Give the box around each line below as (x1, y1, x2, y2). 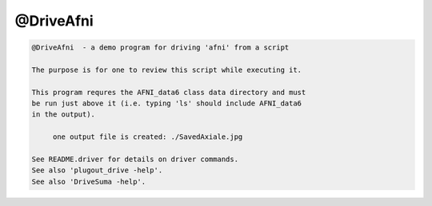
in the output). (31, 110, 96, 119)
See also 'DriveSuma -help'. (31, 176, 146, 186)
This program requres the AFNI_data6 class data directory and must (31, 88, 306, 97)
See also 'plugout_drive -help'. (31, 166, 163, 175)
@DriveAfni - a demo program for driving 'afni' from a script (31, 43, 290, 52)
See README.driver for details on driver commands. (31, 155, 239, 164)
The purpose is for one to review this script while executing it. (31, 65, 302, 74)
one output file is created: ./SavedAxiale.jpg (52, 133, 243, 141)
